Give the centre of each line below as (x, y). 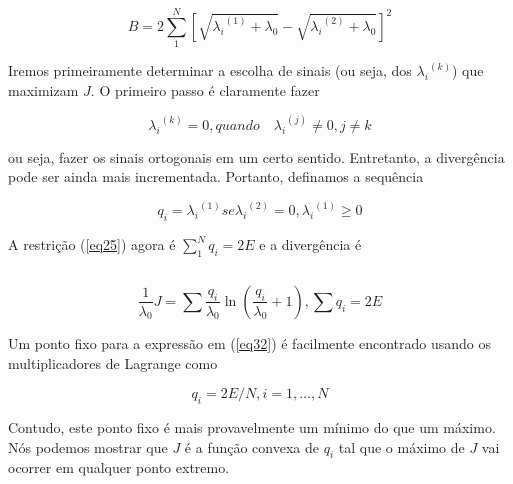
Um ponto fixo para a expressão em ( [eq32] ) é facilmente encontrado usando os (250, 342)
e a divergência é (310, 244)
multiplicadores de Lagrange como (113, 362)
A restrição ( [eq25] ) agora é (92, 244)
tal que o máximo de (401, 446)
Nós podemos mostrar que (88, 446)
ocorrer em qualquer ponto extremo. (119, 467)
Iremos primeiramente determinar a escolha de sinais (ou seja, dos (210, 70)
